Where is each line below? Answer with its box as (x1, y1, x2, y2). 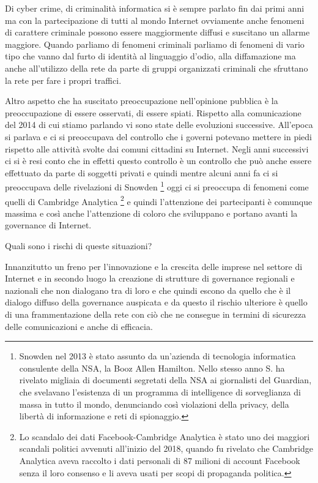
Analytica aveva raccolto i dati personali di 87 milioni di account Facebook (19, 454, 300, 466)
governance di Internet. (5, 219, 92, 231)
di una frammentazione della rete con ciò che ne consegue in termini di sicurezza (5, 307, 306, 320)
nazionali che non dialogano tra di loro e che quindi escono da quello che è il (5, 283, 291, 296)
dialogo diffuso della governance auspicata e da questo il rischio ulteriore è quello (5, 296, 308, 309)
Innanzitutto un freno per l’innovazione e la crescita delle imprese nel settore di (5, 260, 303, 272)
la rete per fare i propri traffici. (5, 73, 122, 86)
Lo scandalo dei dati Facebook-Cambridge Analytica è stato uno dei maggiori (19, 430, 310, 443)
